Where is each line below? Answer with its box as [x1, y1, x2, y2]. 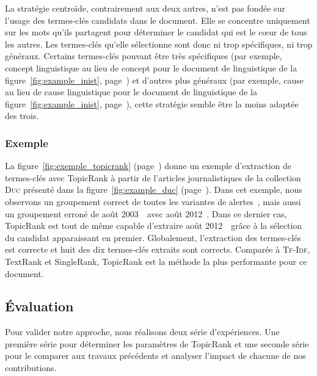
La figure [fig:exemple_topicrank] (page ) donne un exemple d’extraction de [5, 159, 291, 172]
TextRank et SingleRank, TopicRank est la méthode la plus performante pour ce [5, 255, 307, 267]
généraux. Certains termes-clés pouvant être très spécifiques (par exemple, [5, 49, 282, 62]
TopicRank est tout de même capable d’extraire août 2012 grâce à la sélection [5, 219, 302, 232]
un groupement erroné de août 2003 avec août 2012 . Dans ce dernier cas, [5, 207, 287, 220]
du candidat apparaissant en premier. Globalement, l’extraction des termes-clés [5, 231, 301, 244]
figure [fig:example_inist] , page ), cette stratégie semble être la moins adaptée [5, 97, 299, 110]
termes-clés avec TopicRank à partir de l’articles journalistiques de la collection [5, 171, 301, 184]
